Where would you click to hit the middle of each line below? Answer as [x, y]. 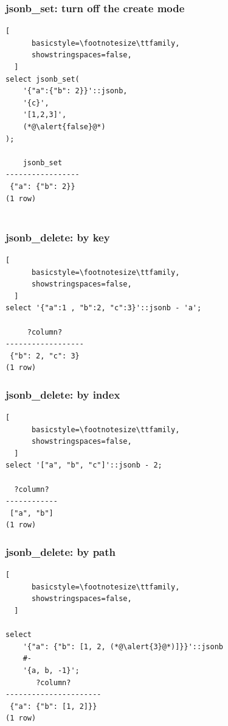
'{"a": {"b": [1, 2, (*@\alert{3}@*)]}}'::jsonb [123, 646]
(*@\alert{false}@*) [64, 126]
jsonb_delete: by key [58, 237]
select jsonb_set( [43, 79]
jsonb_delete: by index [63, 394]
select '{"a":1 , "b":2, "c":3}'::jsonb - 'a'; [104, 308]
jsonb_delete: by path [60, 551]
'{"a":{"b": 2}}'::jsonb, [75, 91]
